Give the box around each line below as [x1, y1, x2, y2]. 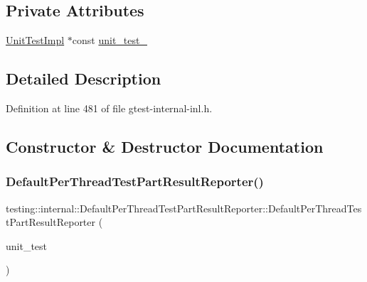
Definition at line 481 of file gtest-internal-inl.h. [6, 101, 213, 115]
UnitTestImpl [6, 33, 65, 48]
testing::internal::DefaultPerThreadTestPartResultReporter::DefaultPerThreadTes [6, 200, 362, 215]
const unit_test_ [72, 33, 147, 48]
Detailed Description [6, 67, 161, 90]
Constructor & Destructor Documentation [6, 135, 324, 157]
